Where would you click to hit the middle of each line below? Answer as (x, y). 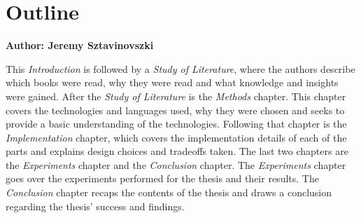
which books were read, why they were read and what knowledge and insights (172, 82)
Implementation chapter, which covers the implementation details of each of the (176, 137)
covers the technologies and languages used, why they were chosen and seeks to (175, 110)
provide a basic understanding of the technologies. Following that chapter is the (176, 124)
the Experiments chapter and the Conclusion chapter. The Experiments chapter (176, 164)
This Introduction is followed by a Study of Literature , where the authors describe (180, 68)
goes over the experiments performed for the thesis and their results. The (162, 178)
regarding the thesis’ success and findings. (95, 206)
